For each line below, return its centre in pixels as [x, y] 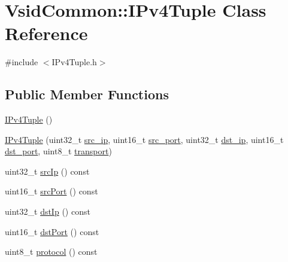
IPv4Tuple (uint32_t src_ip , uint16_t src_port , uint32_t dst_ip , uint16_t [144, 139]
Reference [46, 33]
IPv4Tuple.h [74, 62]
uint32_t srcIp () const [47, 171]
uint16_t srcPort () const [51, 191]
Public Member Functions [87, 94]
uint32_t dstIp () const [48, 211]
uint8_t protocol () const [51, 252]
